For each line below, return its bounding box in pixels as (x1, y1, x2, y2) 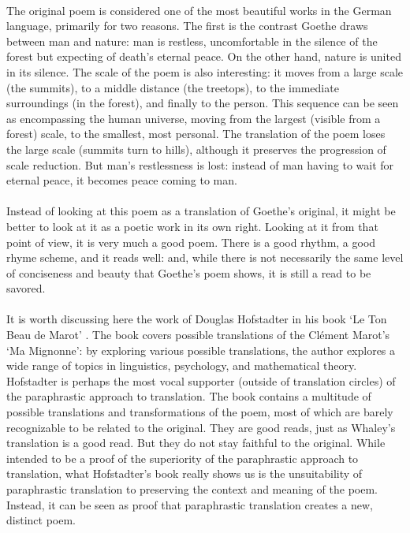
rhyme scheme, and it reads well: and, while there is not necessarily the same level (6, 249, 404, 266)
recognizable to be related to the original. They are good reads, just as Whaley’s (6, 419, 396, 435)
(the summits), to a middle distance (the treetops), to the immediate (6, 79, 339, 95)
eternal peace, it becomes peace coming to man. (6, 172, 237, 188)
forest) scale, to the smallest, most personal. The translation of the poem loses (6, 125, 386, 142)
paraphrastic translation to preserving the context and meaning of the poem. (6, 481, 378, 497)
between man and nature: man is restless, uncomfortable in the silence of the (6, 32, 378, 49)
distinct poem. (6, 512, 76, 528)
